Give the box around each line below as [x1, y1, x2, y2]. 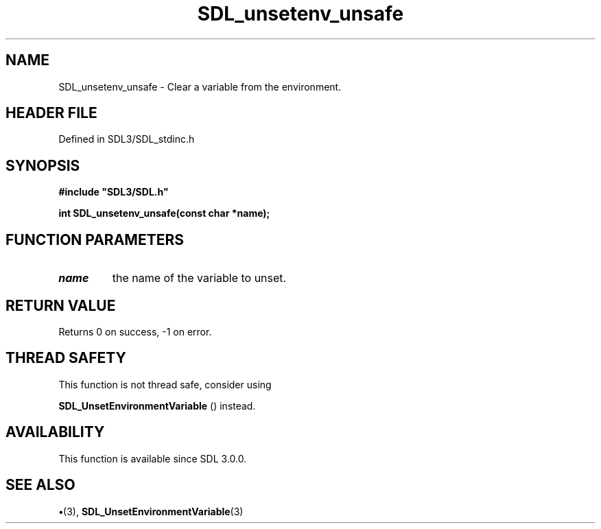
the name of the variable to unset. [112, 271, 287, 285]
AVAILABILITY [5, 423, 105, 441]
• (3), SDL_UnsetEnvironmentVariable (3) [58, 505, 244, 517]
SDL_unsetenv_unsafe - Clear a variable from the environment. [58, 80, 342, 93]
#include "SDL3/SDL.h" [58, 186, 169, 198]
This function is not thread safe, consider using [58, 378, 272, 390]
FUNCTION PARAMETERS [5, 231, 184, 248]
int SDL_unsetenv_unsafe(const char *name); [58, 207, 270, 220]
